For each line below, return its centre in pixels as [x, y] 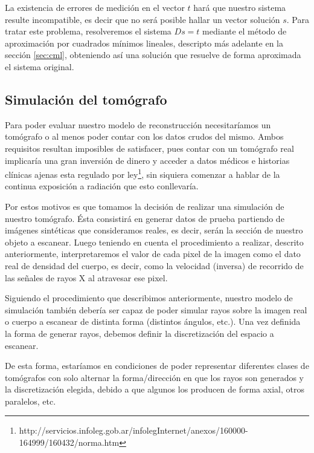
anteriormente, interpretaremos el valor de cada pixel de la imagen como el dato [153, 254]
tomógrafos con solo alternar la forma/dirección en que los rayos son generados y [154, 377]
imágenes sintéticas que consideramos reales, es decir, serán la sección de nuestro [154, 230]
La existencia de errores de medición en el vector [95, 7]
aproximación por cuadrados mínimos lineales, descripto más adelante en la [144, 43]
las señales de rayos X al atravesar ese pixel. [86, 277]
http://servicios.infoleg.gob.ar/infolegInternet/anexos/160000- [133, 430]
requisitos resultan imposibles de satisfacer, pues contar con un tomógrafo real [149, 148]
